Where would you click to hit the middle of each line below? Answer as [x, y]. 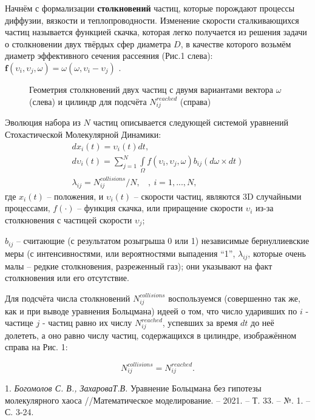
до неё [262, 323]
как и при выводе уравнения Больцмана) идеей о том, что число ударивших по [151, 310]
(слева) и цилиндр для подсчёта [88, 101]
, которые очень [277, 253]
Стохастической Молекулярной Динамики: [83, 134]
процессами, [28, 208]
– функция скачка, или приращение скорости [160, 208]
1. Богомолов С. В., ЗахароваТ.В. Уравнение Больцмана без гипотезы [133, 388]
